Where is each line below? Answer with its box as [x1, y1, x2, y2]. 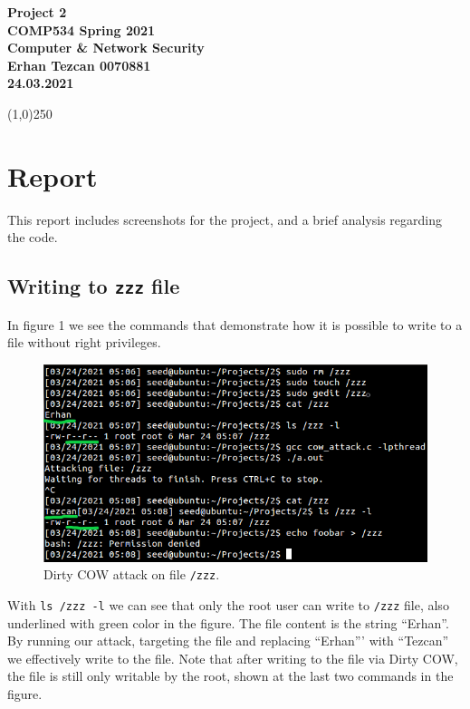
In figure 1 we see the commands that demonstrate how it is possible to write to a [7, 315, 463, 334]
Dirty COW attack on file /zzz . [43, 565, 220, 584]
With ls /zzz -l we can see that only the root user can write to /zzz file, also [7, 596, 449, 615]
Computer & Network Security [7, 38, 205, 57]
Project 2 [7, 3, 67, 21]
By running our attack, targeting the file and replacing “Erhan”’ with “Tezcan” [7, 631, 449, 650]
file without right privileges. [7, 333, 161, 352]
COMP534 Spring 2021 [7, 20, 156, 39]
